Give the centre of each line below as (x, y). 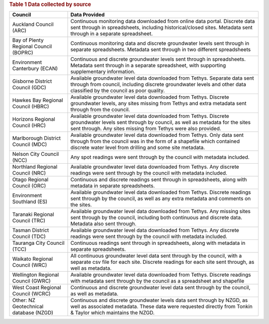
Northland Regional (35, 167)
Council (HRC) (29, 125)
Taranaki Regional (33, 215)
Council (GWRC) (31, 281)
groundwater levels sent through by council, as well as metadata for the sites (161, 122)
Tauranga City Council (38, 243)
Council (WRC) (30, 265)
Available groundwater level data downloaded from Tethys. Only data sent (157, 135)
